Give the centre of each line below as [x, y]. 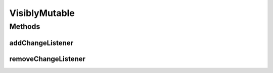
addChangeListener [41, 43]
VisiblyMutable [42, 13]
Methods [25, 26]
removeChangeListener [48, 59]
